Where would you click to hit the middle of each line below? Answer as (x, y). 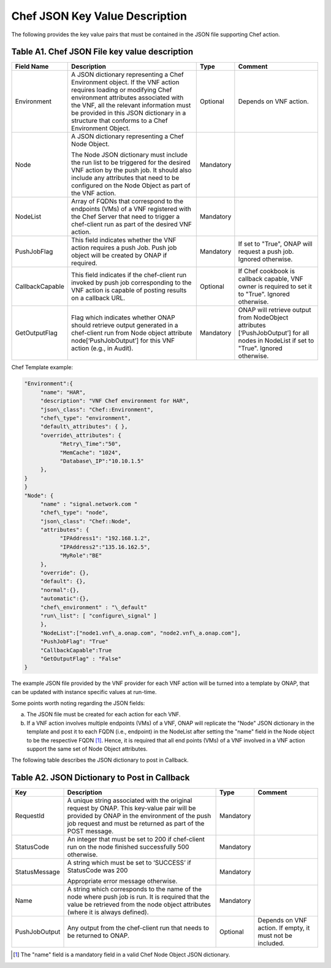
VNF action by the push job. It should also (131, 170)
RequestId (30, 816)
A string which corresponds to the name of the (135, 889)
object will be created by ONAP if (119, 256)
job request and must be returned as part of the (136, 824)
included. (271, 943)
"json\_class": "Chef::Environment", (97, 409)
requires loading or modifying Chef (122, 90)
